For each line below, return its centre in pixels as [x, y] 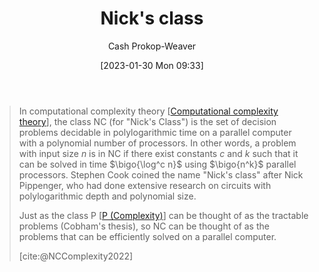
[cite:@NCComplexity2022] [76, 256]
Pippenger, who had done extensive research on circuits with [145, 185]
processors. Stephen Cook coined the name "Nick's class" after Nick [161, 174]
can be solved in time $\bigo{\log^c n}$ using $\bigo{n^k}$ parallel [157, 164]
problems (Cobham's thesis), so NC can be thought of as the [144, 226]
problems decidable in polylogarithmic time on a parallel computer [155, 132]
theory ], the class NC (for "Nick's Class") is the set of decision [147, 121]
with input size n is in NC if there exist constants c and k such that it [158, 153]
